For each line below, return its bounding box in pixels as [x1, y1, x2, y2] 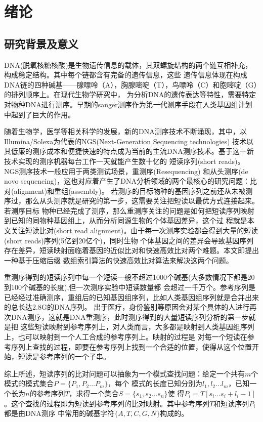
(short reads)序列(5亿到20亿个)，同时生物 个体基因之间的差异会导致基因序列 [4, 235, 254, 245]
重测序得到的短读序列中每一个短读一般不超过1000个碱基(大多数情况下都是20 [4, 272, 255, 282]
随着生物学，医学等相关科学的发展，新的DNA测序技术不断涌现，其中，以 [4, 126, 247, 137]
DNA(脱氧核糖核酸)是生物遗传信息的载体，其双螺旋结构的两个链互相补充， [4, 59, 252, 70]
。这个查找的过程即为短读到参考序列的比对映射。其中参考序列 [4, 398, 209, 408]
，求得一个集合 [69, 388, 119, 398]
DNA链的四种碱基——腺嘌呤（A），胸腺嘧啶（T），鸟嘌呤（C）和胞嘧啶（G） [4, 79, 257, 90]
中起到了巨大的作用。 [4, 109, 75, 119]
